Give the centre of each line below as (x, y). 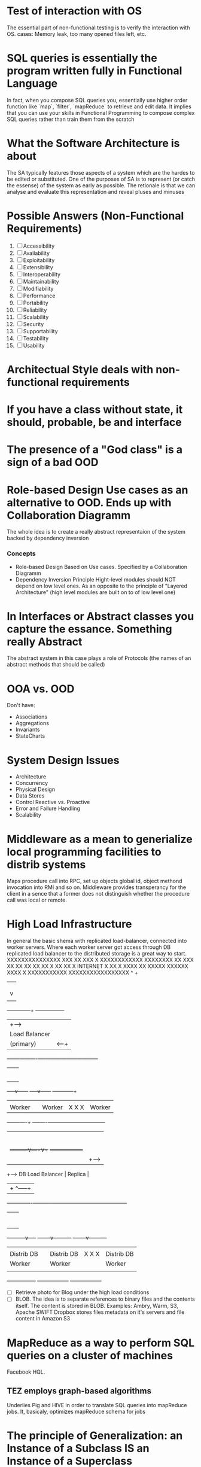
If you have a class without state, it (95, 410)
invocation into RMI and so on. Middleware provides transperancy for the (97, 887)
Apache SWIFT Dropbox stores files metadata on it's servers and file (100, 1312)
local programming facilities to (84, 852)
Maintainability (41, 281)
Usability (34, 345)
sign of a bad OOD (53, 462)
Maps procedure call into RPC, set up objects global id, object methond (95, 881)
